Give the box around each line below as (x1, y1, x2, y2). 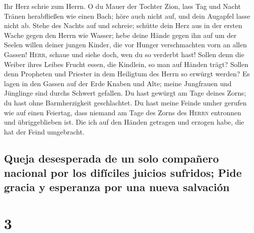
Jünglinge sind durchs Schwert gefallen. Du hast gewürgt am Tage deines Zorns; (4, 88, 246, 98)
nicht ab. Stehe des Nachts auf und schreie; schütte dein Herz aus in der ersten (4, 20, 243, 31)
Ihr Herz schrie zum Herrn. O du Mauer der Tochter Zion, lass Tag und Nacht (4, 1, 241, 11)
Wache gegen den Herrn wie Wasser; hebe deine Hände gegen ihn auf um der (4, 30, 237, 40)
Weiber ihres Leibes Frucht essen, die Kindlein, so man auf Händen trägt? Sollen (4, 59, 249, 69)
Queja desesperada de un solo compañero (4, 150, 219, 166)
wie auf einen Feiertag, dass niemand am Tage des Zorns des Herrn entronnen (4, 107, 242, 117)
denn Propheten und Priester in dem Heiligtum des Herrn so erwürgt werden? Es (4, 68, 250, 79)
